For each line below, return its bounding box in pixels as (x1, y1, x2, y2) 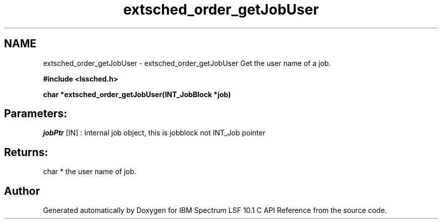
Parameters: (4, 107, 67, 120)
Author (4, 184, 40, 197)
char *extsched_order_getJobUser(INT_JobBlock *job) (43, 90, 231, 99)
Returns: (4, 145, 48, 159)
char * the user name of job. (43, 167, 137, 176)
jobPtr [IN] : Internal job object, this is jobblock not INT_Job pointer (43, 128, 265, 137)
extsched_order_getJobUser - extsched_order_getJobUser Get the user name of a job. (43, 58, 331, 67)
